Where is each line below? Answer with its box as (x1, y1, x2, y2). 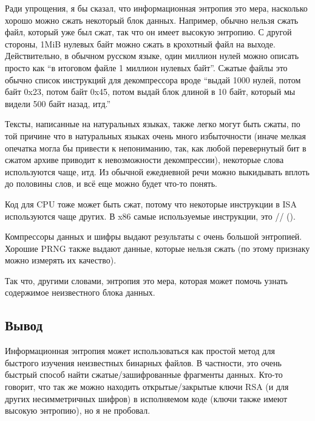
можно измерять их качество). (5, 254, 117, 266)
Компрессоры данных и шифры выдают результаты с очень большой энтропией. (5, 230, 302, 243)
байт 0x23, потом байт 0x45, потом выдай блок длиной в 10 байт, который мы (5, 85, 296, 98)
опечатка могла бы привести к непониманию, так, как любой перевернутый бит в (5, 141, 307, 154)
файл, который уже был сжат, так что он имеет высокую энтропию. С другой (5, 26, 292, 38)
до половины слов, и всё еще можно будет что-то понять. (5, 177, 217, 190)
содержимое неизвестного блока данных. (5, 286, 155, 299)
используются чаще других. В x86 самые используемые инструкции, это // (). (5, 209, 296, 222)
